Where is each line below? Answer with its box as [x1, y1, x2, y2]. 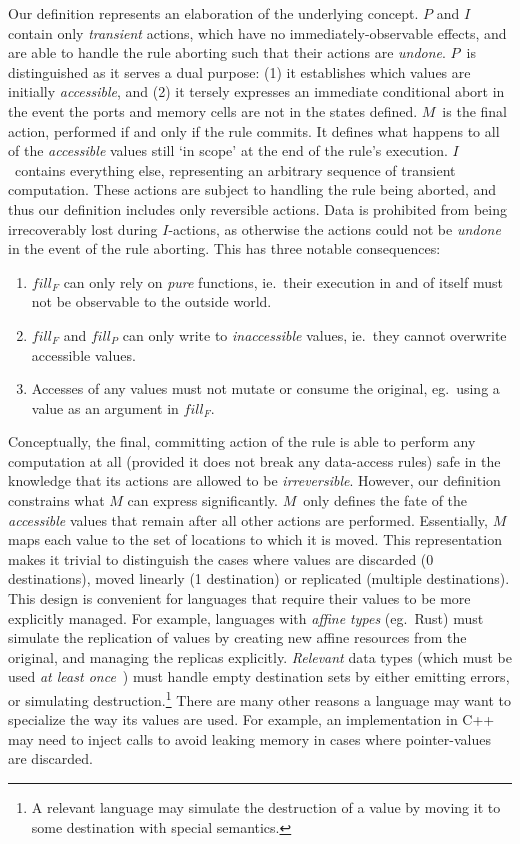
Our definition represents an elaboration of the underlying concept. [8, 3, 419, 23]
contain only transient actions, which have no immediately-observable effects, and [8, 22, 507, 43]
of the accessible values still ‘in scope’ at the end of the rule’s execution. [8, 140, 448, 161]
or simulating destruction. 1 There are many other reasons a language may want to [8, 687, 511, 710]
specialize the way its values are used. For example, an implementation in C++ [8, 709, 495, 730]
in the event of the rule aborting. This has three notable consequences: [8, 238, 441, 259]
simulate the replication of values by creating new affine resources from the [8, 627, 467, 648]
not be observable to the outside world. [31, 291, 272, 312]
